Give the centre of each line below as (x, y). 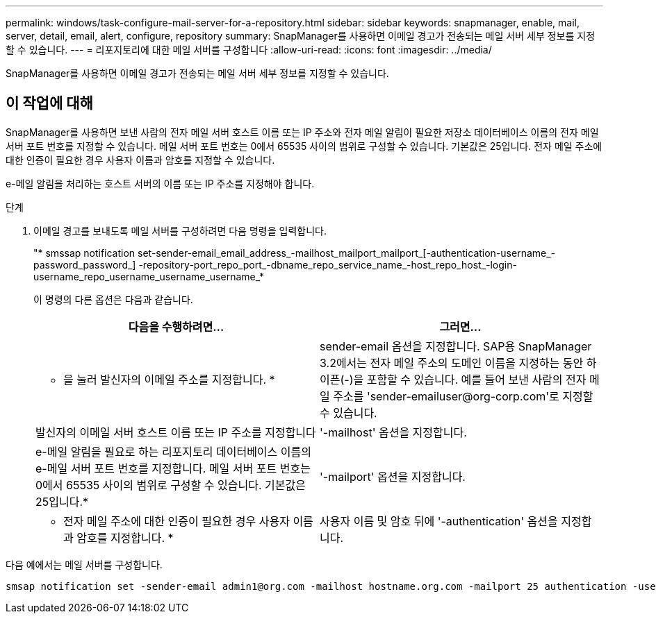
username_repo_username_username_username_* (149, 276)
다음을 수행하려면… (176, 327)
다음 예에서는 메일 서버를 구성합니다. (84, 564)
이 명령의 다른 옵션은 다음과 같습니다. (113, 299)
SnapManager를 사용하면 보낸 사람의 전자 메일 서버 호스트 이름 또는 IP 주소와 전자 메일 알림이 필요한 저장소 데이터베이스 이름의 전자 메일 (302, 132)
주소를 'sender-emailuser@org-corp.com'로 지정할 (463, 396)
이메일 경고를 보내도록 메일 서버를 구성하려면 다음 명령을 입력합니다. (180, 230)
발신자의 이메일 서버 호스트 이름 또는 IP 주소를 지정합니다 (176, 432)
